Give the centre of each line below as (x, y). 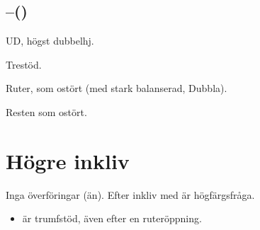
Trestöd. (24, 64)
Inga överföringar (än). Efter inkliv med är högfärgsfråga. (130, 194)
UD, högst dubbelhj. (50, 41)
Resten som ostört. (46, 111)
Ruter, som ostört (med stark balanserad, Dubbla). (117, 88)
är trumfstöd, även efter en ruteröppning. (112, 218)
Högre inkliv (68, 160)
